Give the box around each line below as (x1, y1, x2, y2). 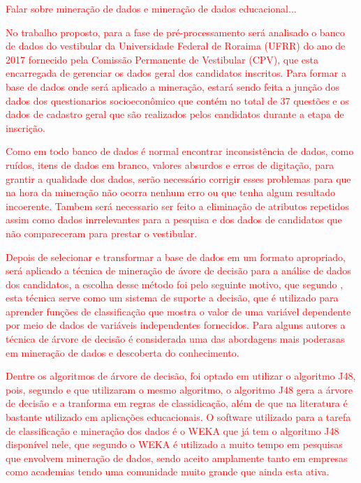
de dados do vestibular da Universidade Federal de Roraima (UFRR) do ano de (6, 38, 346, 53)
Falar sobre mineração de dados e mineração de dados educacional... (6, 1, 297, 15)
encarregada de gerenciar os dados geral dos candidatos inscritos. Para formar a (6, 66, 346, 80)
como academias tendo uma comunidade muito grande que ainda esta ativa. (6, 464, 330, 479)
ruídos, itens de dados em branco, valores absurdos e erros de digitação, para (6, 157, 334, 172)
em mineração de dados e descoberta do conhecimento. (6, 345, 240, 359)
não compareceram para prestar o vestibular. (6, 225, 198, 240)
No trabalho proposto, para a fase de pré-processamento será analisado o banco (6, 24, 345, 39)
